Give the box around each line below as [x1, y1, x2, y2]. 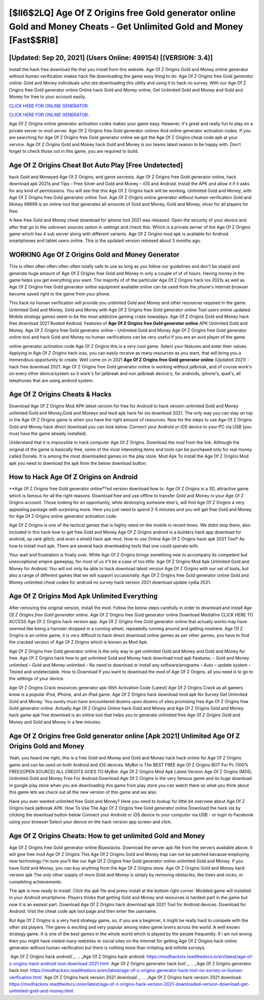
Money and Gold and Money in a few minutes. [9, 719, 102, 725]
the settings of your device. [9, 676, 65, 682]
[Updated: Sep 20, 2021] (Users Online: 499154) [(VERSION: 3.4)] [9, 53, 213, 62]
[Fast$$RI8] [9, 35, 59, 46]
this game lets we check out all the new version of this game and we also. [9, 789, 157, 795]
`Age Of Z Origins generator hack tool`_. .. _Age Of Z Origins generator [110, 960, 252, 966]
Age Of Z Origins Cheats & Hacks [9, 390, 112, 399]
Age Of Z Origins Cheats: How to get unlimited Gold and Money [9, 831, 205, 840]
